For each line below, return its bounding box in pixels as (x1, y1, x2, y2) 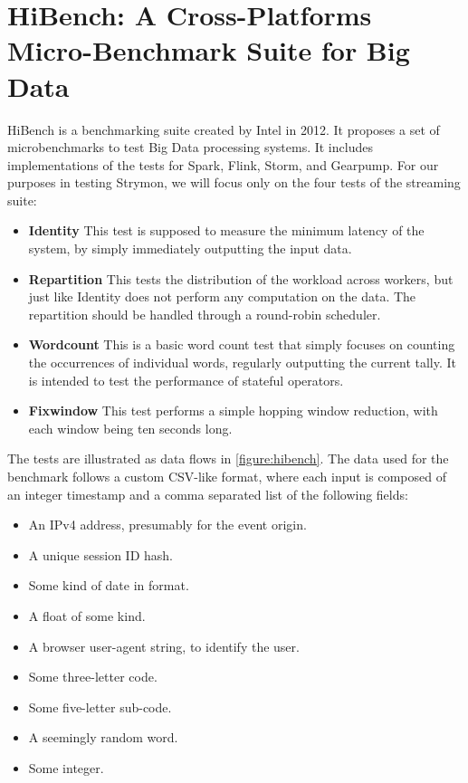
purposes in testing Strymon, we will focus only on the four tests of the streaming (7, 173, 461, 192)
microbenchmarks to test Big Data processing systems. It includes (7, 138, 373, 157)
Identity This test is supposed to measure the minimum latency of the (28, 221, 425, 240)
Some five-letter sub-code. (28, 697, 172, 716)
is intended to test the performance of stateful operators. (28, 370, 344, 389)
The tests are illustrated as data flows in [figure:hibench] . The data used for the (7, 449, 449, 468)
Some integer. (28, 758, 104, 777)
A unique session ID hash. (28, 545, 173, 564)
